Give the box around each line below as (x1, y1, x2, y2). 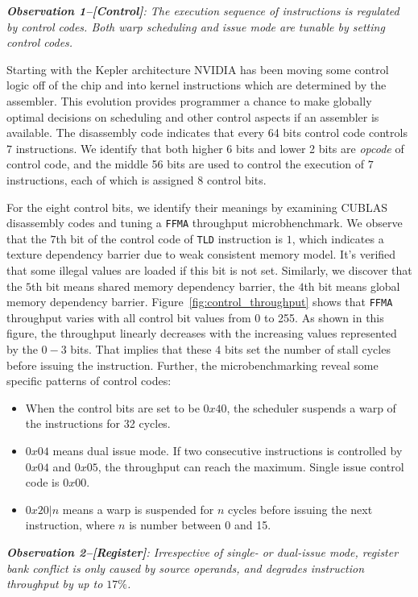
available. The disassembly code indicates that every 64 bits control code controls (6, 124, 408, 141)
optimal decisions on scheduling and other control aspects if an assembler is (6, 108, 379, 125)
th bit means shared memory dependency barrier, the (31, 277, 295, 294)
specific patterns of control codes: (6, 372, 172, 389)
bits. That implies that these (70, 341, 212, 358)
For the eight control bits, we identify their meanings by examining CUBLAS (6, 198, 387, 215)
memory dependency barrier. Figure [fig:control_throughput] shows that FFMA (6, 293, 393, 310)
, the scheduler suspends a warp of (226, 399, 396, 416)
